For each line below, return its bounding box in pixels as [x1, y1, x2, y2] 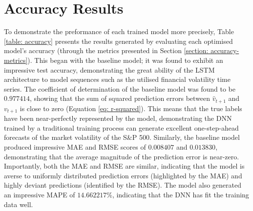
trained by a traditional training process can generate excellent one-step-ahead [4, 122, 239, 133]
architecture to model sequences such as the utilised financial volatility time [4, 74, 231, 84]
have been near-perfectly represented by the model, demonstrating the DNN [4, 113, 232, 123]
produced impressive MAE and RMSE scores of [4, 141, 146, 152]
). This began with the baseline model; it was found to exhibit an [27, 55, 223, 65]
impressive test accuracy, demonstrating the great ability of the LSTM [4, 64, 215, 75]
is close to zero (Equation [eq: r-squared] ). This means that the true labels [20, 103, 242, 113]
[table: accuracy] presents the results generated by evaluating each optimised [4, 36, 233, 46]
